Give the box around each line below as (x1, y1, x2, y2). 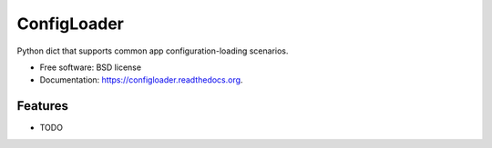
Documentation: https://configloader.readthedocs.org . (39, 74, 243, 85)
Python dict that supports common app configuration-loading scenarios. (16, 45, 289, 56)
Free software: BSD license (39, 62, 141, 73)
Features (16, 98, 68, 113)
